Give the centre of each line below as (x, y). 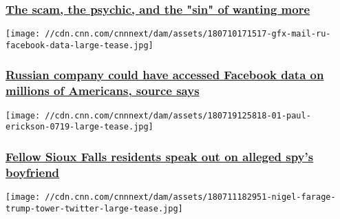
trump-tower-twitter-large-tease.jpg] (94, 208)
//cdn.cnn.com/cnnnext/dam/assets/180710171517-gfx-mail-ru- (188, 34)
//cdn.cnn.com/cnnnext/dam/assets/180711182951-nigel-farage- (190, 197)
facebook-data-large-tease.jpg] (79, 45)
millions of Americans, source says (103, 91)
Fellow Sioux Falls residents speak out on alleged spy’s (160, 156)
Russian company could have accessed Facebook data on (165, 75)
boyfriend (33, 172)
